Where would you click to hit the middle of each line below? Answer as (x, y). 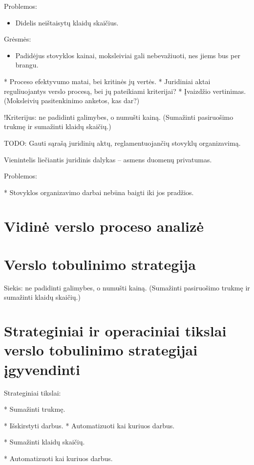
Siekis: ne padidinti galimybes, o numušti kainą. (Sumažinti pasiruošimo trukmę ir (127, 287)
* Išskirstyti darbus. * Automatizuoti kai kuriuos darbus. (89, 425)
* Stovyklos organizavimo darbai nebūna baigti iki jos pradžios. (99, 192)
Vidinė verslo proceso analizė (104, 226)
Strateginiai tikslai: (32, 392)
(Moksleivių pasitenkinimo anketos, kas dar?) (72, 100)
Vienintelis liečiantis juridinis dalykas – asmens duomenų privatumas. (108, 159)
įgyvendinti (42, 369)
